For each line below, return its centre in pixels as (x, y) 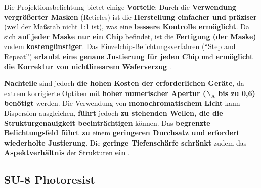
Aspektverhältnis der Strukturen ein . (67, 152)
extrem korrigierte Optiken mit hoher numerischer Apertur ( (105, 93)
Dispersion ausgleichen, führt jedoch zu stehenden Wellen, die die (114, 112)
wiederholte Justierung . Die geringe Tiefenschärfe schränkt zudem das (125, 142)
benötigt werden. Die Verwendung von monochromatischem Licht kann (122, 103)
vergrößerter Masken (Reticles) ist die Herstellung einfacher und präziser (130, 16)
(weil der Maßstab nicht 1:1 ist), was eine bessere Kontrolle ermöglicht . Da (127, 27)
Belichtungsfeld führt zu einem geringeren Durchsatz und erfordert (122, 133)
